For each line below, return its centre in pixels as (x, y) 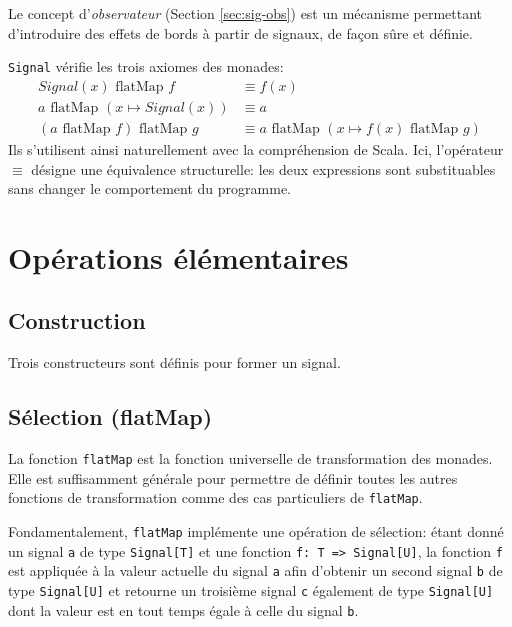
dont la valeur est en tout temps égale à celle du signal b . (183, 609)
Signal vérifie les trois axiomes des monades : (146, 66)
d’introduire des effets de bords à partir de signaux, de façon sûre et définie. (240, 32)
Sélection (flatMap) (110, 416)
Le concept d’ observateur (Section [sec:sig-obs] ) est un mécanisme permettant (245, 13)
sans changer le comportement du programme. (150, 188)
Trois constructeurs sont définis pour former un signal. (174, 362)
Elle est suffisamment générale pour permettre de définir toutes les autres (233, 477)
